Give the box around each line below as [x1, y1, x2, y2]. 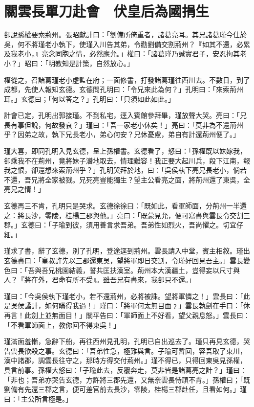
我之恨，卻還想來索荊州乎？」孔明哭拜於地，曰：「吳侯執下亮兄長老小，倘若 [4, 165, 247, 175]
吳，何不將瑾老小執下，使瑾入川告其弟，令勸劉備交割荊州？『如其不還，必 [4, 39, 243, 49]
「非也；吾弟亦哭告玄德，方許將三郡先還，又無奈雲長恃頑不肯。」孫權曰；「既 [4, 374, 250, 384]
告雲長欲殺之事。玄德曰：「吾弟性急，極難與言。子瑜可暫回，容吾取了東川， [4, 345, 247, 356]
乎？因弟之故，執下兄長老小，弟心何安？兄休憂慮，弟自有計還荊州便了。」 [4, 129, 240, 139]
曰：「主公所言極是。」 [4, 393, 72, 404]
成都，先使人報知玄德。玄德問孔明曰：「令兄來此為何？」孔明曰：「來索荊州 [4, 84, 243, 94]
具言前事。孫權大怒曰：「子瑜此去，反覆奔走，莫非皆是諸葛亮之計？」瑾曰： [4, 364, 247, 375]
